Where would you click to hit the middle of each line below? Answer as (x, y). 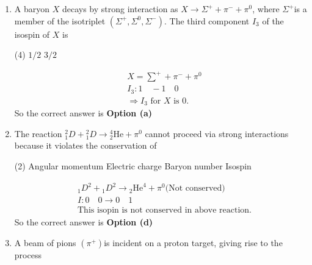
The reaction (38, 133)
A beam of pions (45, 242)
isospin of (32, 34)
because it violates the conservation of (85, 145)
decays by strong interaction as (120, 9)
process (28, 254)
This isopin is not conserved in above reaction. (165, 210)
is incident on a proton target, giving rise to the (193, 242)
